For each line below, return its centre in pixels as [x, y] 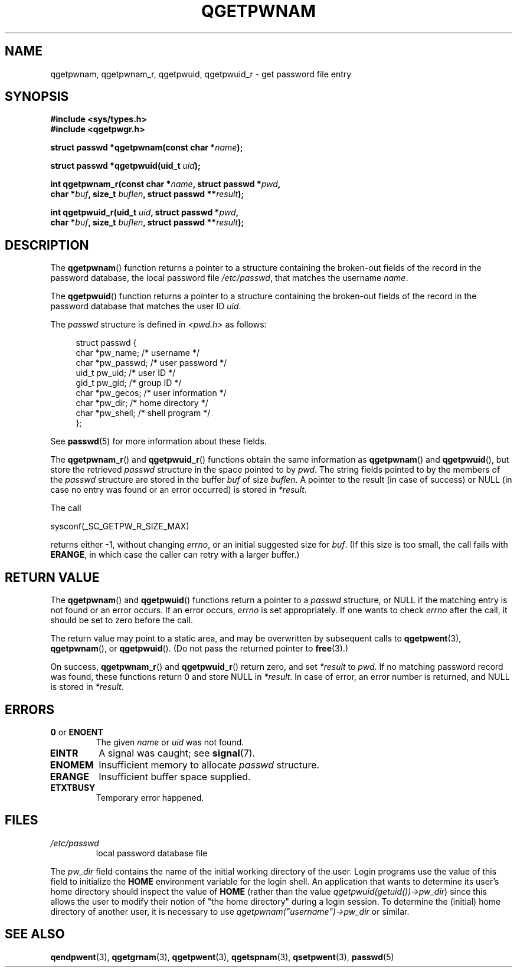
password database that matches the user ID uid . [146, 306]
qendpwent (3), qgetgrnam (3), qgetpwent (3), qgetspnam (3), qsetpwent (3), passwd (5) [222, 957]
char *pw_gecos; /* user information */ [151, 393]
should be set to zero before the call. [122, 620]
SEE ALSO [35, 934]
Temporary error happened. [150, 797]
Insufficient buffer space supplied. [175, 776]
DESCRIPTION [47, 245]
